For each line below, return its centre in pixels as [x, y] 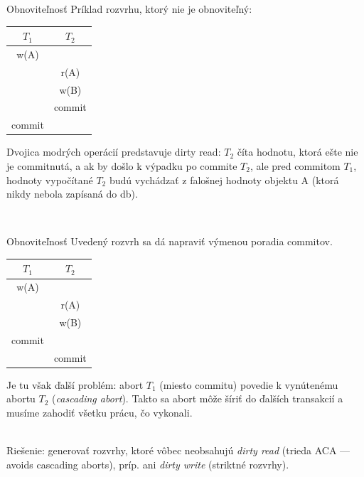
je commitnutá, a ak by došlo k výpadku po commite [122, 166]
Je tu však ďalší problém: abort [75, 384]
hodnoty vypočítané [50, 179]
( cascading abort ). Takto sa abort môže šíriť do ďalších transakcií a [198, 398]
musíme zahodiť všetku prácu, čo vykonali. [100, 412]
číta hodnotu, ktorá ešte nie [298, 152]
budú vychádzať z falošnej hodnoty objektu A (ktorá [224, 179]
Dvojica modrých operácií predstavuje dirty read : [114, 152]
